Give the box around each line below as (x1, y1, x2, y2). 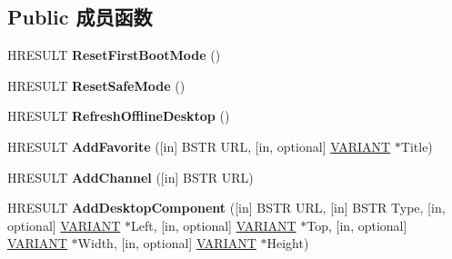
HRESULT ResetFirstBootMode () (7, 45, 221, 65)
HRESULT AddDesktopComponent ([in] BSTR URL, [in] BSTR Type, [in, (7, 198, 446, 217)
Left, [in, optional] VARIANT (130, 215, 296, 234)
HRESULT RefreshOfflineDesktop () (7, 106, 230, 125)
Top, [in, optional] (306, 215, 407, 234)
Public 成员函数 (7, 3, 153, 31)
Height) (266, 234, 309, 253)
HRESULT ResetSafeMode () (7, 75, 186, 95)
